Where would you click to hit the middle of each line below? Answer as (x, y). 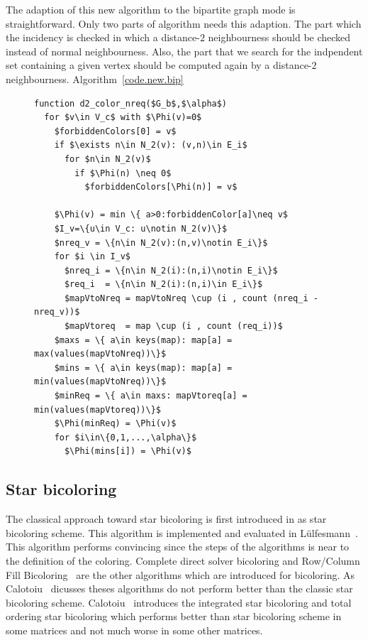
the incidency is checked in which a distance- (103, 37)
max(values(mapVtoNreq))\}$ (100, 354)
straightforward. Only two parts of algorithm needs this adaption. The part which (184, 23)
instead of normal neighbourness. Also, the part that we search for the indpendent (184, 51)
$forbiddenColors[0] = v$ (115, 131)
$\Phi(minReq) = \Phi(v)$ (115, 424)
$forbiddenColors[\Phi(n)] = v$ (161, 187)
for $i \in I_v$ (93, 257)
